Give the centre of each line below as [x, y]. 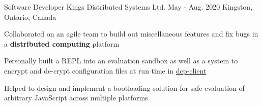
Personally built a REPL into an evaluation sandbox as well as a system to [121, 61]
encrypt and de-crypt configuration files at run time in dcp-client [105, 70]
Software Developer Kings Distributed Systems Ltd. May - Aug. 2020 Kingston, [128, 7]
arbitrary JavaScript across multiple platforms [76, 98]
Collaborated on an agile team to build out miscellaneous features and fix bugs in [131, 34]
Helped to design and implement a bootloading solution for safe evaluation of [124, 87]
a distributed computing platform [62, 43]
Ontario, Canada [30, 16]
